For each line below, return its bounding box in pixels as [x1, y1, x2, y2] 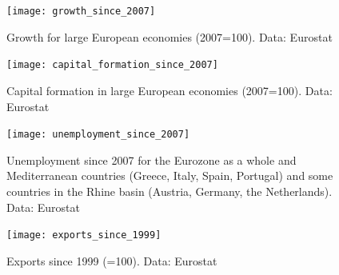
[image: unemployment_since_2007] [6, 129, 190, 141]
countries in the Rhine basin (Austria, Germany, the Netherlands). [6, 182, 333, 199]
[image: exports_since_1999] [6, 229, 162, 241]
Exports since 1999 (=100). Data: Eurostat [6, 252, 217, 269]
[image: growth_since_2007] [6, 6, 156, 17]
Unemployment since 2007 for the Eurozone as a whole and [6, 151, 297, 168]
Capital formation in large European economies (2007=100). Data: [6, 82, 333, 98]
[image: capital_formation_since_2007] [6, 59, 218, 71]
